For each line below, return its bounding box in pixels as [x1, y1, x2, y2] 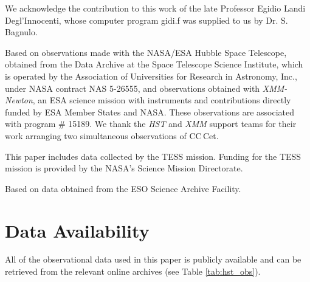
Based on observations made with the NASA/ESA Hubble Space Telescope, [5, 46, 287, 58]
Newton [5, 94, 33, 106]
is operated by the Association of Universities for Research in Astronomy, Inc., [5, 69, 297, 82]
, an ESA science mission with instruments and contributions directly [32, 94, 291, 106]
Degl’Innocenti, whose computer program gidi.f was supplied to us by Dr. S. [5, 13, 288, 26]
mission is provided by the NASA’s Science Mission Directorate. [5, 162, 243, 174]
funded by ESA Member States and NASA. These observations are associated [5, 105, 294, 118]
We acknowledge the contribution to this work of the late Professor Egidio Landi [5, 2, 306, 14]
